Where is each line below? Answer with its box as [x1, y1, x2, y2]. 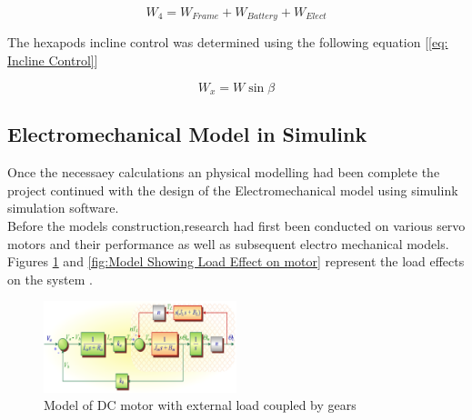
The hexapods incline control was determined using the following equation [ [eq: [7, 33, 448, 52]
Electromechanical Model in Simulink [7, 120, 367, 148]
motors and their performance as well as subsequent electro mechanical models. [7, 234, 449, 253]
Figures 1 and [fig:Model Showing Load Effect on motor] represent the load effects [7, 252, 465, 271]
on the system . [7, 269, 93, 288]
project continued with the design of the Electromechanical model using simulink [7, 180, 458, 199]
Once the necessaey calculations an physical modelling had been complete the [7, 163, 440, 182]
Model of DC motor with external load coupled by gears [44, 395, 357, 415]
